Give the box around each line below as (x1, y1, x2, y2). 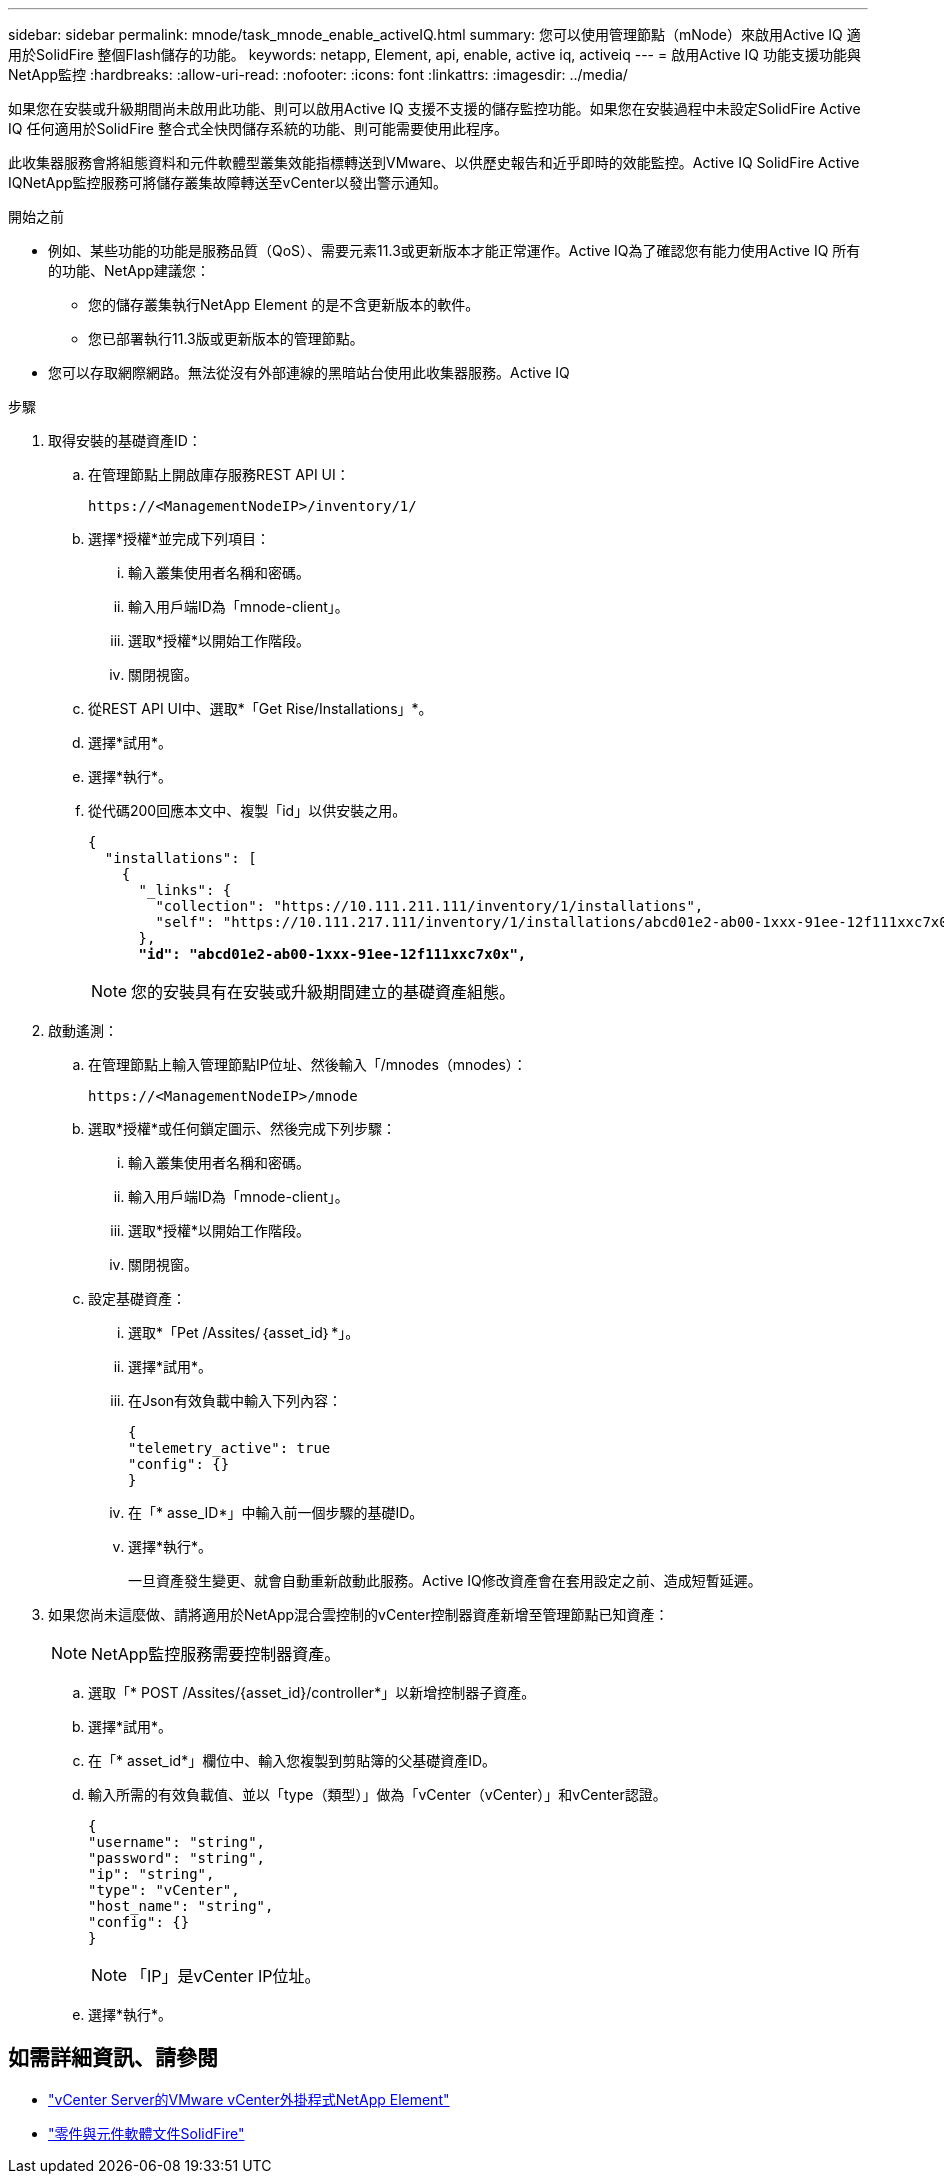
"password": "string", (88, 1850, 266, 1866)
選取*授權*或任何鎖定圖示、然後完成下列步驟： (88, 1120, 397, 1137)
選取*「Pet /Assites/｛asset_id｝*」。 (128, 1324, 360, 1341)
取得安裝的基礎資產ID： (48, 432, 202, 449)
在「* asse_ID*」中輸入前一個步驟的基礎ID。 (128, 1504, 424, 1521)
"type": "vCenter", (88, 1882, 240, 1898)
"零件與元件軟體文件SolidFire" (48, 2124, 245, 2142)
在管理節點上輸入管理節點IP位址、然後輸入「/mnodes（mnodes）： (88, 1056, 527, 1073)
